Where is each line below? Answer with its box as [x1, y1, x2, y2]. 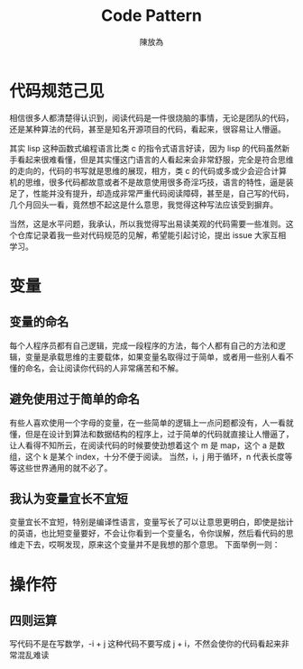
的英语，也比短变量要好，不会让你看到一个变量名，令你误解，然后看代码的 [9, 528, 286, 539]
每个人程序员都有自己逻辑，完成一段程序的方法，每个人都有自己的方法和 [9, 340, 278, 351]
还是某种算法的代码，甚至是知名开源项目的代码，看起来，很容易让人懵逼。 [9, 124, 286, 134]
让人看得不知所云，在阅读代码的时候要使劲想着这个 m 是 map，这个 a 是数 [9, 439, 286, 451]
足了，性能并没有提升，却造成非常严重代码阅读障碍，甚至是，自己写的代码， [9, 188, 294, 198]
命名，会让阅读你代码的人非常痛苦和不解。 [24, 362, 183, 373]
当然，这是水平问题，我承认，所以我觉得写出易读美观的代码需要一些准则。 [9, 218, 286, 229]
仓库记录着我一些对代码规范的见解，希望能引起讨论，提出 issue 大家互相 [16, 229, 287, 240]
